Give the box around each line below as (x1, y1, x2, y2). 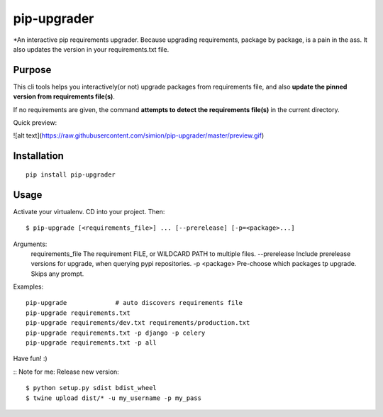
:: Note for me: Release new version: (13, 367, 120, 376)
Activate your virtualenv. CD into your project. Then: (13, 207, 165, 216)
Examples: (13, 282, 44, 291)
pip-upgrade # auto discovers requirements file (26, 299, 243, 307)
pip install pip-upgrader (26, 170, 116, 179)
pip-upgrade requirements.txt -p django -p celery (26, 328, 206, 337)
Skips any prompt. (30, 269, 84, 278)
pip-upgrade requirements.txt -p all (26, 339, 157, 347)
